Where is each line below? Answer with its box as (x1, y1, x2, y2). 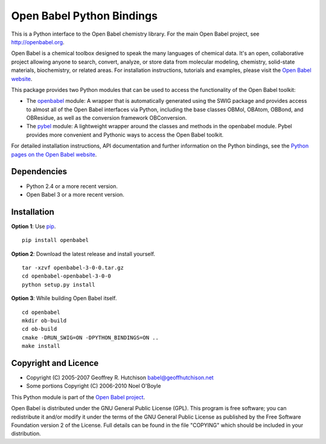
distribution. (11, 430, 42, 437)
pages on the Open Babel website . (11, 151, 97, 158)
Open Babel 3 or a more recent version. (26, 191, 125, 198)
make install (22, 342, 60, 350)
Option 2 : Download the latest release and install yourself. (11, 250, 155, 257)
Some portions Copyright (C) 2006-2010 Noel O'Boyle (26, 382, 161, 390)
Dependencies (11, 166, 68, 177)
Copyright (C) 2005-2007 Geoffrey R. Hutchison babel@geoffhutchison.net (26, 374, 214, 381)
